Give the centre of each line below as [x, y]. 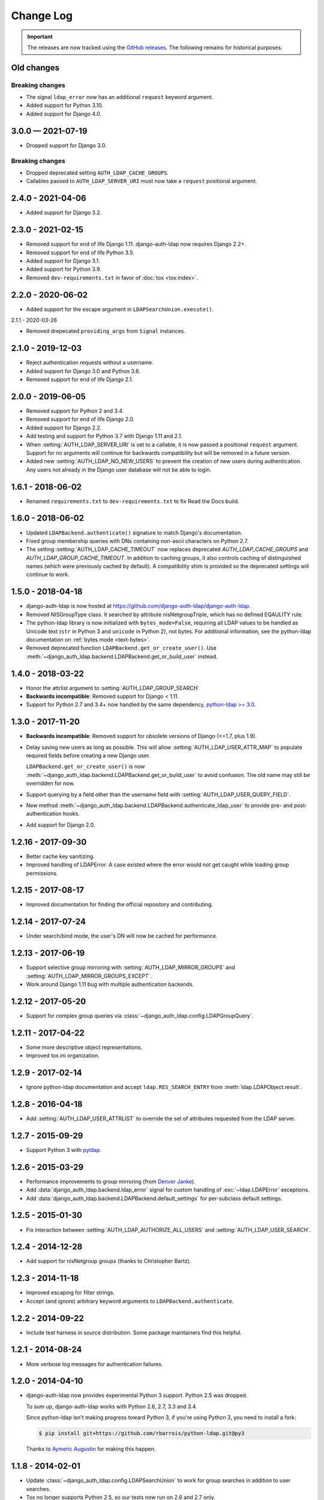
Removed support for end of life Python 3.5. [80, 253]
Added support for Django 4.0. [64, 113]
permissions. [42, 873]
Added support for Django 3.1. [63, 260]
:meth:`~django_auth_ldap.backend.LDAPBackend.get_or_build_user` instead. [122, 656]
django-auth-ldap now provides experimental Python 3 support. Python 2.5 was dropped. [137, 1396]
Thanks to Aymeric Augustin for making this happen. [91, 1449]
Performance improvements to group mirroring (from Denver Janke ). [111, 1181]
